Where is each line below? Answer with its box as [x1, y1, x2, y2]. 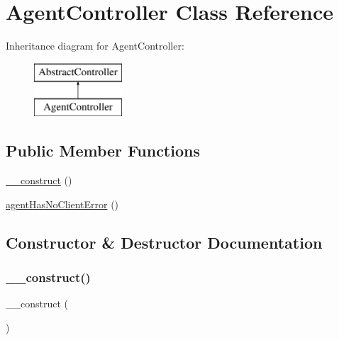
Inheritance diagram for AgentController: [6, 38, 184, 53]
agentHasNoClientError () [6, 196, 119, 211]
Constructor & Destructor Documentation [6, 231, 323, 253]
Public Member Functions [6, 140, 200, 161]
